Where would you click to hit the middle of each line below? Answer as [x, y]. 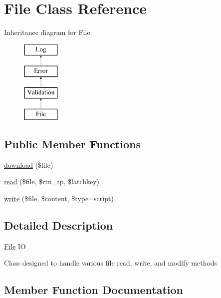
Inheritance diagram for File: [48, 32]
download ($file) [29, 164]
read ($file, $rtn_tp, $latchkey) [52, 181]
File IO [15, 246]
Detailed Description [59, 225]
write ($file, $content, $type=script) [59, 198]
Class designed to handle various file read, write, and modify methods [111, 263]
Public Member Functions [72, 144]
